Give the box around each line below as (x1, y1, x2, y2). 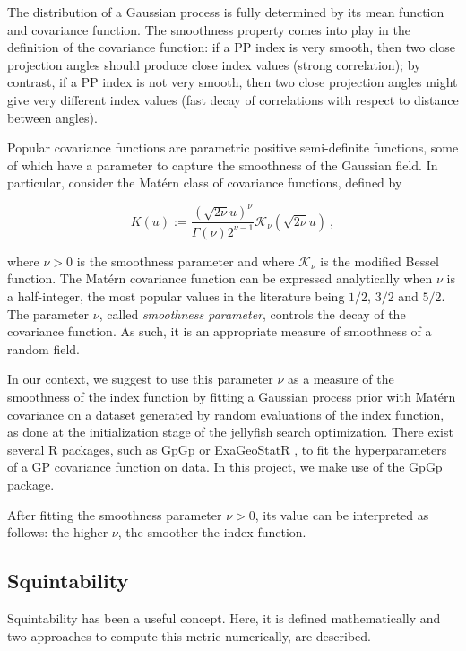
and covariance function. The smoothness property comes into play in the (7, 20, 410, 39)
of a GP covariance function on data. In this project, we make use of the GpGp (7, 457, 443, 476)
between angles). (7, 108, 98, 126)
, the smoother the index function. (117, 523, 306, 542)
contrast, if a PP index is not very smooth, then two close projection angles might (7, 73, 458, 91)
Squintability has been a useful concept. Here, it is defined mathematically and (7, 608, 441, 627)
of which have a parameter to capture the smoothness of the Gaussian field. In (7, 155, 438, 174)
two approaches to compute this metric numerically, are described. (7, 626, 372, 645)
